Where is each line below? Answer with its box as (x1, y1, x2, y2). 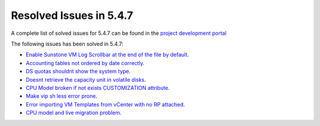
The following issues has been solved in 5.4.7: (11, 40, 124, 47)
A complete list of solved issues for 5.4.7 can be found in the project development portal (11, 30, 227, 37)
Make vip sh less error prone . (25, 92, 98, 100)
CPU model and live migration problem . (25, 109, 121, 117)
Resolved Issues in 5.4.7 (11, 9, 133, 22)
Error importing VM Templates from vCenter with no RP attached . (25, 101, 185, 108)
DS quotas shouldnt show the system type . (25, 68, 131, 75)
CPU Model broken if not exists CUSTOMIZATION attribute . (25, 84, 170, 91)
